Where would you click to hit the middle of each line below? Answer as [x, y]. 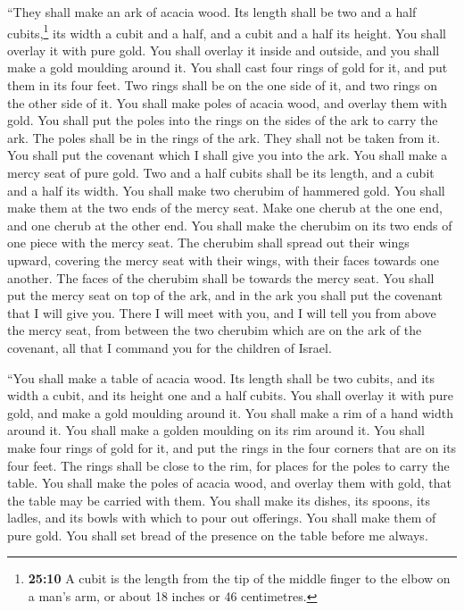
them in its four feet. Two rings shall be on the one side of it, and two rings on [222, 85]
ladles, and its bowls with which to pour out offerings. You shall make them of [222, 518]
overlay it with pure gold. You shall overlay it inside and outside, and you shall [224, 50]
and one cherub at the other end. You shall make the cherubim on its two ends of [230, 225]
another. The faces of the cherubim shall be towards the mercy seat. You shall [221, 277]
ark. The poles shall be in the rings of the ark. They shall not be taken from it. [224, 137]
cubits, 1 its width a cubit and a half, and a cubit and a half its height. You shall [227, 31]
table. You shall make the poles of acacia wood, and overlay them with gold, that [229, 483]
